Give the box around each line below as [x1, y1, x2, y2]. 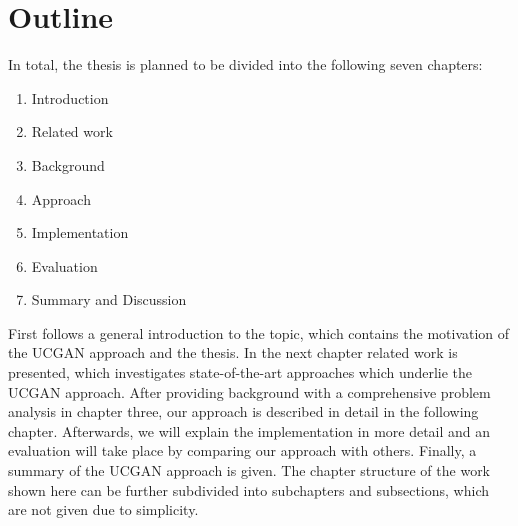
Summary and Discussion [31, 289, 187, 310]
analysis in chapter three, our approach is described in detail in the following [8, 401, 479, 422]
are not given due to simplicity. [8, 499, 199, 520]
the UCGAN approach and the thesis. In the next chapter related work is [8, 342, 458, 363]
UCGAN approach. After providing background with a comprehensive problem [8, 381, 491, 402]
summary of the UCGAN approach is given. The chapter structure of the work [8, 460, 491, 481]
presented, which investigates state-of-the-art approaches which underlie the [8, 362, 473, 383]
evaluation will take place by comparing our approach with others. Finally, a [8, 440, 477, 461]
